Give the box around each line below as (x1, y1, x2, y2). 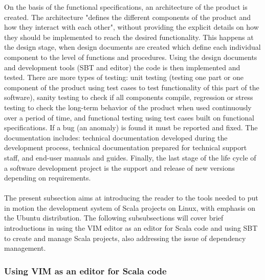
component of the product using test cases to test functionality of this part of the (4, 82, 259, 92)
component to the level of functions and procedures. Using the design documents (4, 51, 257, 62)
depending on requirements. (4, 172, 91, 183)
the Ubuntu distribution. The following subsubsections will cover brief (4, 212, 224, 223)
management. (4, 243, 46, 253)
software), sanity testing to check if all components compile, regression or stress (4, 92, 253, 103)
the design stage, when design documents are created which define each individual (4, 42, 261, 52)
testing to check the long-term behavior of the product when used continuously (4, 102, 252, 112)
